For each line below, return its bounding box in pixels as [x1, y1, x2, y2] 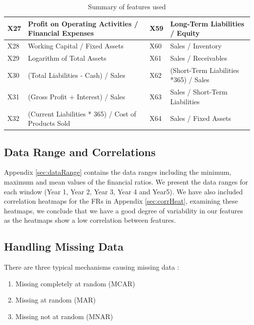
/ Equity [170, 28, 200, 38]
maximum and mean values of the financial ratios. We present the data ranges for [4, 177, 248, 187]
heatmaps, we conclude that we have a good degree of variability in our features [4, 205, 243, 215]
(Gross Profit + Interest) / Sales [28, 91, 126, 101]
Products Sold [28, 118, 70, 128]
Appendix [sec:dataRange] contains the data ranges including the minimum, [4, 167, 232, 177]
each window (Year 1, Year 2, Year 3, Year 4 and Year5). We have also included [4, 186, 243, 196]
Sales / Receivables [170, 52, 228, 63]
